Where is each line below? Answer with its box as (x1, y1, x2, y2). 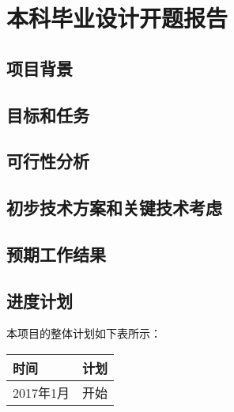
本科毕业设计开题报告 (6, 2, 228, 34)
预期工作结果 (6, 241, 106, 266)
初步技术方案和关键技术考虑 (6, 195, 222, 220)
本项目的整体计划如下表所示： (6, 325, 161, 342)
